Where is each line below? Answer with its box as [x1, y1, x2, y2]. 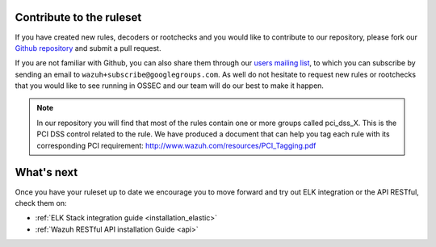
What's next [15, 165, 78, 179]
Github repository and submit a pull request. [15, 43, 161, 52]
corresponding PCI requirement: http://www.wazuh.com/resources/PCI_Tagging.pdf [36, 140, 317, 150]
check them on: [15, 198, 67, 207]
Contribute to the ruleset [15, 10, 142, 24]
